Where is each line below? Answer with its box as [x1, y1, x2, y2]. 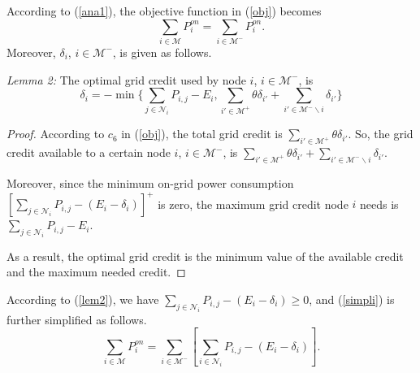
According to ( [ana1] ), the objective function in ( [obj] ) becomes [6, 2, 322, 19]
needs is [360, 195, 399, 212]
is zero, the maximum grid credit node [158, 195, 349, 212]
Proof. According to [6, 125, 105, 142]
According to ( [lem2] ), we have [6, 291, 159, 308]
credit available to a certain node [6, 144, 171, 161]
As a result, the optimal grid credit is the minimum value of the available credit [6, 247, 404, 264]
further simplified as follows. [6, 310, 147, 327]
